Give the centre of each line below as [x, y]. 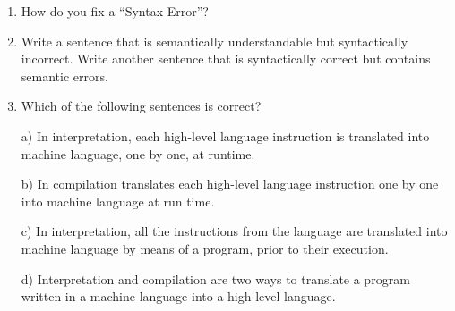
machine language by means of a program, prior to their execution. [205, 248]
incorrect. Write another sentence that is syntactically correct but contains [226, 59]
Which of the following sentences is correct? [141, 106]
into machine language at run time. [118, 201]
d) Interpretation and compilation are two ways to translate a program [215, 278]
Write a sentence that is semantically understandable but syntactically [215, 41]
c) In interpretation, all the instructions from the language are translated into [234, 231]
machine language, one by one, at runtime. [138, 153]
